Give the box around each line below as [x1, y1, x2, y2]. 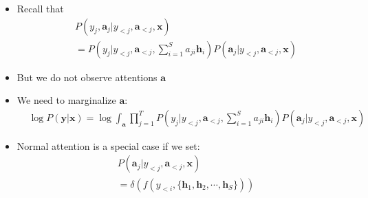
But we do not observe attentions [17, 69, 158, 84]
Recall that [17, 1, 64, 15]
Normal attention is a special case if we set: [17, 138, 200, 153]
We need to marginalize [17, 93, 116, 107]
